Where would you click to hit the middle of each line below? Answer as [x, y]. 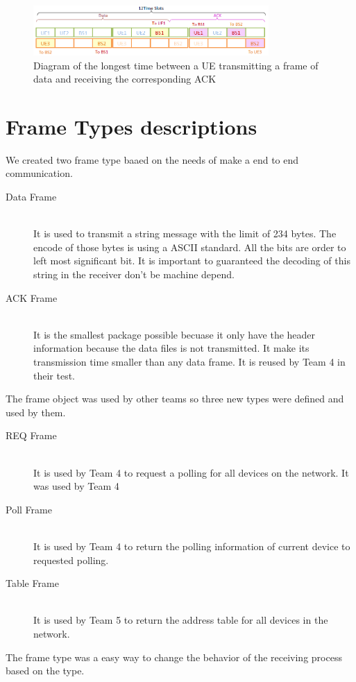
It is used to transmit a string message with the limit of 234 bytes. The [185, 233]
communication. [39, 173]
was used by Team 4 [76, 486]
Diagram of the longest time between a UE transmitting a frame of [176, 65]
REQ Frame [31, 435]
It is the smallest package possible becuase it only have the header [175, 334]
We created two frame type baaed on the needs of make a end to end [152, 159]
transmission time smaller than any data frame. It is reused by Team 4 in [189, 361]
